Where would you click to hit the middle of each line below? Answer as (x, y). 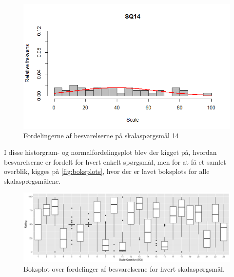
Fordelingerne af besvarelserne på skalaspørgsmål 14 (101, 136)
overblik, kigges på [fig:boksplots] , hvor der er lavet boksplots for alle (107, 171)
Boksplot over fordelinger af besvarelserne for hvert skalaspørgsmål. (124, 269)
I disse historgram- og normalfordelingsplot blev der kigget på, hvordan (110, 152)
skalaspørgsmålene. (32, 181)
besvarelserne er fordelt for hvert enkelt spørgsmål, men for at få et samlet (115, 161)
